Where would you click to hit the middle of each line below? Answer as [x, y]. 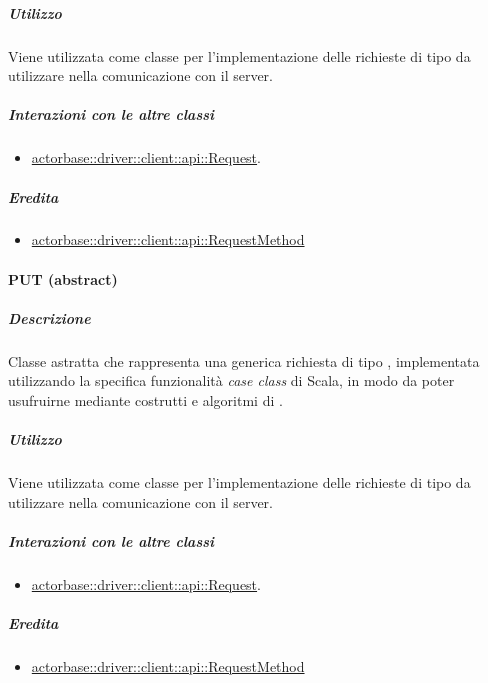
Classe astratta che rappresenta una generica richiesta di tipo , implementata [244, 360]
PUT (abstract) [63, 278]
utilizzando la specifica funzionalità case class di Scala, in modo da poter [231, 380]
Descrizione [49, 317]
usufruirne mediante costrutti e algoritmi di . [145, 400]
